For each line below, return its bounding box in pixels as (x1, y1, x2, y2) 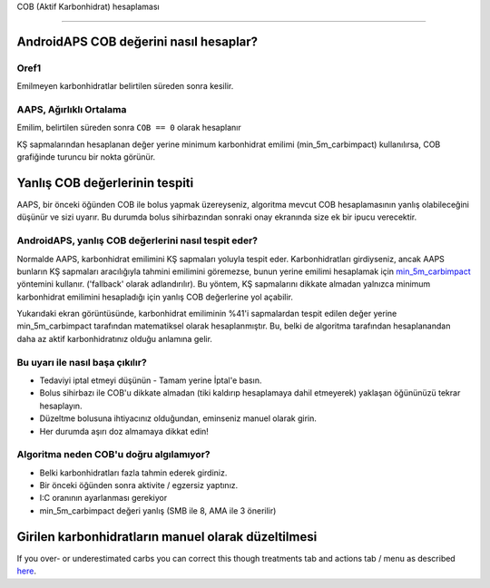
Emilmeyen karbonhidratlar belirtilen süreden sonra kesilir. (16, 81, 234, 92)
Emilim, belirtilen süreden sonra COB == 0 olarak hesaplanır (16, 122, 241, 133)
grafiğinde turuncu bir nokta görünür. (16, 152, 156, 162)
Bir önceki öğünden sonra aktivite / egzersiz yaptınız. (39, 480, 239, 491)
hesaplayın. (39, 400, 83, 411)
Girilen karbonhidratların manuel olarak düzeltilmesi (16, 529, 318, 544)
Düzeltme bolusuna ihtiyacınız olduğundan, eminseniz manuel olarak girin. (39, 413, 318, 424)
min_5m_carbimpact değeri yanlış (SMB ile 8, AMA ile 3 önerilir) (39, 505, 277, 516)
